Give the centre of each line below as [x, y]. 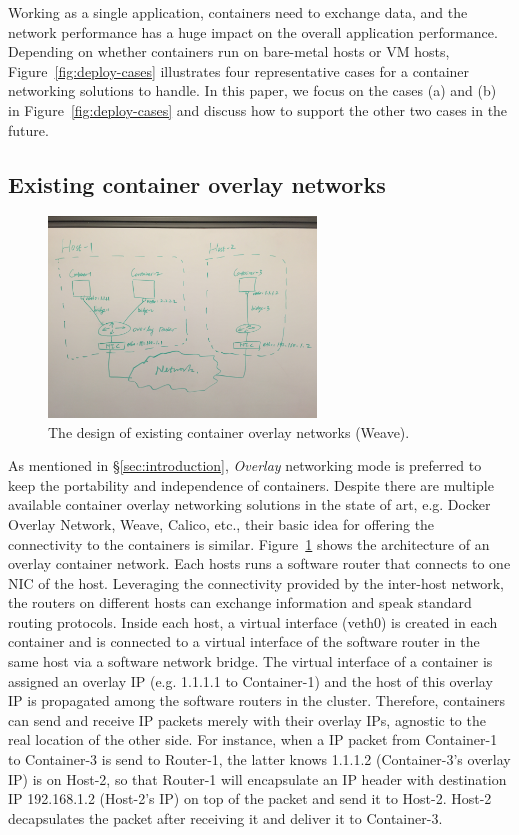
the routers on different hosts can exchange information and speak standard [240, 602]
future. [28, 129]
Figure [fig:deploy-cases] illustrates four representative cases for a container [239, 70]
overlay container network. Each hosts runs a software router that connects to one [259, 563]
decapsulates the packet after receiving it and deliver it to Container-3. [225, 817]
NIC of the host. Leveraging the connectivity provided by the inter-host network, [256, 582]
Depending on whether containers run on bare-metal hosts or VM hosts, [229, 51]
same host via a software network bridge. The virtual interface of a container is [250, 661]
